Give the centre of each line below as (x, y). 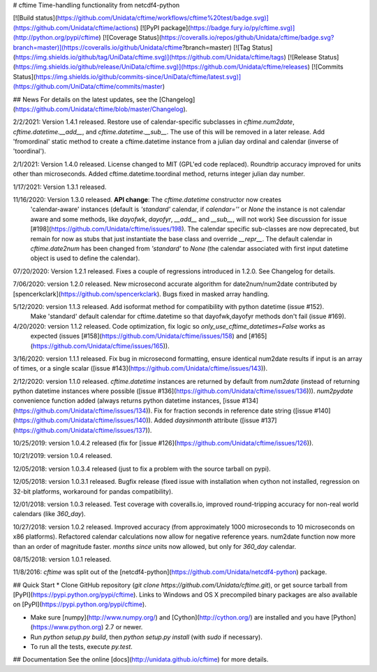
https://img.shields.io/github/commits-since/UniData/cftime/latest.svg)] (138, 76)
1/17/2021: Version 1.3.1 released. (60, 187)
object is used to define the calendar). (85, 258)
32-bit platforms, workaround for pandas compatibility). (93, 491)
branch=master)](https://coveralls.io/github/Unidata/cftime (98, 47)
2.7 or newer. (124, 627)
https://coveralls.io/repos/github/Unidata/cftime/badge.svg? (247, 38)
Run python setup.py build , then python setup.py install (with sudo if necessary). (147, 637)
